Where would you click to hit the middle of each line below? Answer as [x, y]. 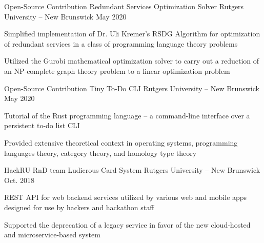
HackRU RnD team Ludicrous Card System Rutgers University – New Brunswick [132, 170]
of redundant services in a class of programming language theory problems [121, 43]
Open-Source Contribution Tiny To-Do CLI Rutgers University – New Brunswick [132, 88]
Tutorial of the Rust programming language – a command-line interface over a [127, 115]
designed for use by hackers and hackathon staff [79, 207]
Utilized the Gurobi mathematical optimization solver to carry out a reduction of [131, 61]
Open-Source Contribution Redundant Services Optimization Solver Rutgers [124, 6]
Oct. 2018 [19, 180]
